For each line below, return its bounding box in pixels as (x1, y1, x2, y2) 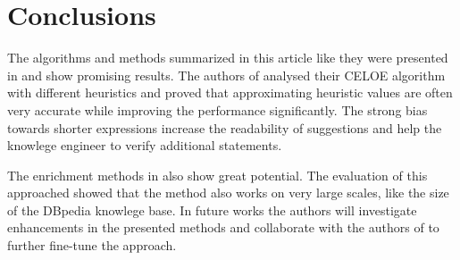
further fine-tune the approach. (7, 236, 177, 255)
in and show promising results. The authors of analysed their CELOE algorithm (7, 65, 446, 84)
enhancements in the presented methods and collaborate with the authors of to (7, 218, 439, 237)
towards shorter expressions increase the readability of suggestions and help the (7, 118, 442, 137)
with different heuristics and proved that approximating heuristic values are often (7, 83, 453, 102)
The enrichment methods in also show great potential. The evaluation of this (7, 165, 428, 184)
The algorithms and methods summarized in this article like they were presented (7, 48, 448, 67)
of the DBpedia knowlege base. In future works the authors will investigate (7, 200, 417, 219)
